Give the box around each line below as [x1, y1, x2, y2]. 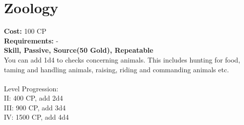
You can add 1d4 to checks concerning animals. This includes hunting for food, [4, 54, 241, 64]
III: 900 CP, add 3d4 [4, 102, 66, 112]
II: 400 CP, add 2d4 [4, 93, 63, 103]
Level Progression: [4, 83, 59, 93]
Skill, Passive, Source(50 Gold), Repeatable [4, 45, 154, 55]
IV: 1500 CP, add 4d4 [4, 112, 69, 122]
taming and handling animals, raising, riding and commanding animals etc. [4, 64, 229, 74]
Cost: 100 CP [4, 26, 46, 36]
